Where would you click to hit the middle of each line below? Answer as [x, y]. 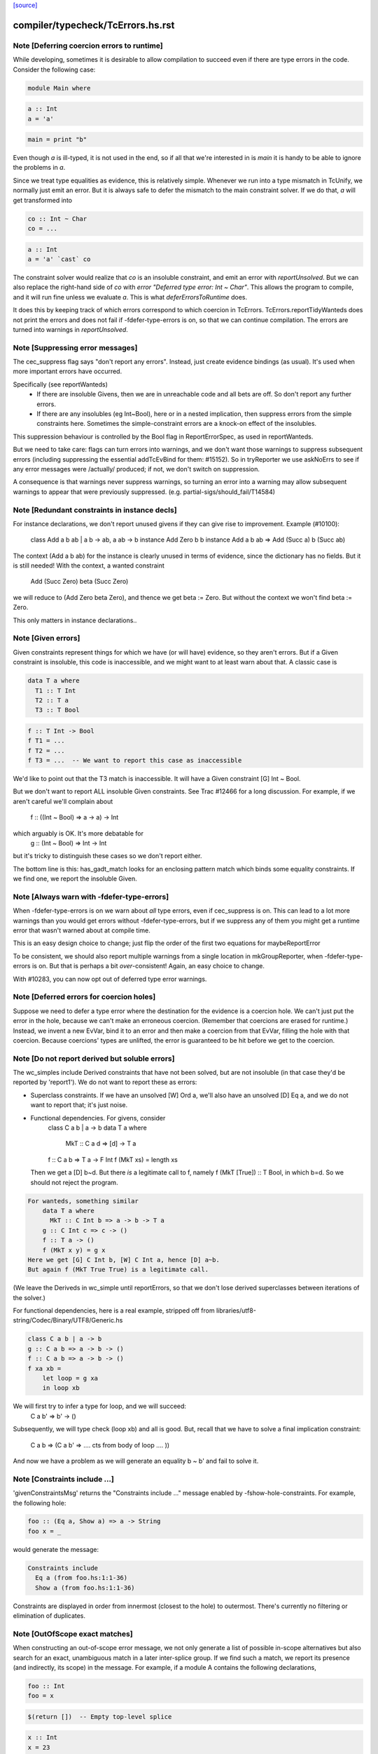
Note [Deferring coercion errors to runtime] [88, 46]
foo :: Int [46, 1686]
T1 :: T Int [56, 690]
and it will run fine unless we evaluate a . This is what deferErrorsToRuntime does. [130, 297]
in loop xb [61, 1388]
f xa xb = [44, 1368]
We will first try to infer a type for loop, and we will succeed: [100, 1406]
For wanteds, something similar [83, 1201]
